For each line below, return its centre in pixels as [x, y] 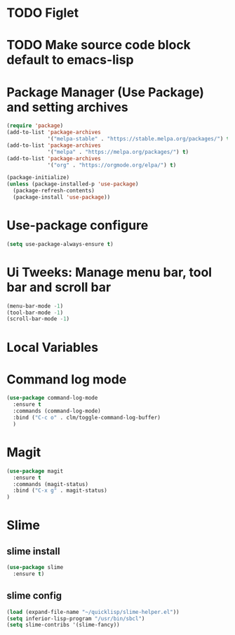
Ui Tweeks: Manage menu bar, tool [109, 272]
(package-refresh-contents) [54, 191]
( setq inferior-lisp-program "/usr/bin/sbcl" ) [76, 618]
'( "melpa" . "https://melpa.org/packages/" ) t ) [118, 152]
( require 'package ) [35, 126]
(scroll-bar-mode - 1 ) [38, 319]
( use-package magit [35, 471]
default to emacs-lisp [70, 60]
